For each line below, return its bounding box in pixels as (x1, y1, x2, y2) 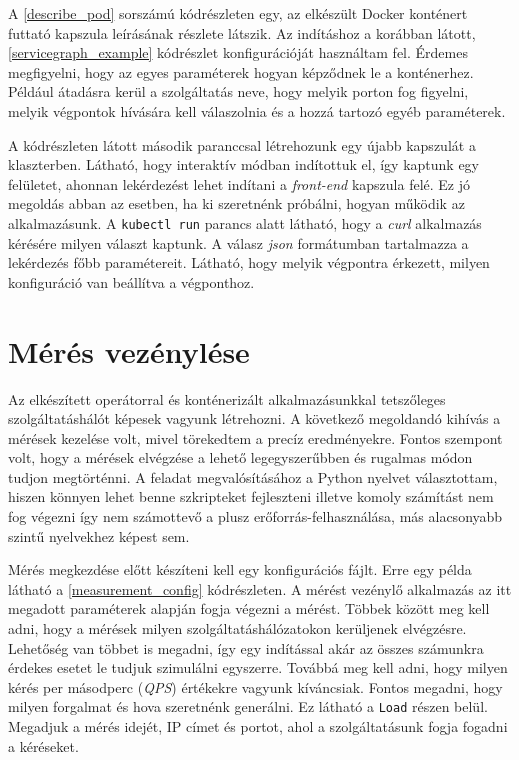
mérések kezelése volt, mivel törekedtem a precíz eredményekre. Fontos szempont (8, 427, 503, 448)
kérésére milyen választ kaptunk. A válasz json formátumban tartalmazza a (8, 232, 469, 253)
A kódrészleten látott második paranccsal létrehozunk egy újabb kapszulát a (8, 134, 476, 155)
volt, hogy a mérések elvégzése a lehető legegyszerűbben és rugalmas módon (8, 447, 473, 468)
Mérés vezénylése (8, 330, 250, 371)
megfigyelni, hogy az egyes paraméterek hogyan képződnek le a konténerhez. (8, 61, 474, 82)
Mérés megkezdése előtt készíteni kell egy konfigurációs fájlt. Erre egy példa (8, 559, 472, 580)
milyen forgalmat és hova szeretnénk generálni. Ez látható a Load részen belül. (8, 696, 488, 717)
